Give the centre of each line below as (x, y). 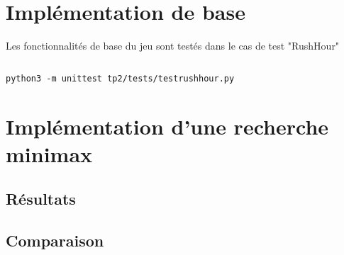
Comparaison (55, 240)
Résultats (41, 199)
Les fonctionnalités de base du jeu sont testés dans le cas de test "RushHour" (173, 46)
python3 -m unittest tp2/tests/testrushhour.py (120, 78)
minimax (49, 153)
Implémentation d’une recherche (167, 126)
